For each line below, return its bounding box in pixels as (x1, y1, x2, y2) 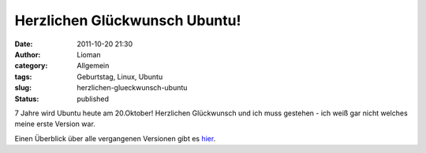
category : (14, 61, 48, 71)
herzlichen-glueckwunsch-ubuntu (77, 83, 188, 93)
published (77, 94, 110, 104)
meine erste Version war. (14, 119, 96, 129)
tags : (14, 71, 32, 82)
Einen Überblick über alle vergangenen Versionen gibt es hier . (14, 133, 216, 143)
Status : (14, 94, 39, 104)
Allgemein (77, 61, 110, 71)
